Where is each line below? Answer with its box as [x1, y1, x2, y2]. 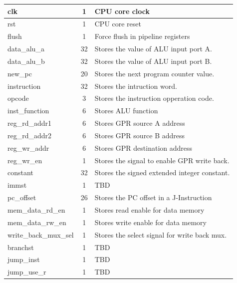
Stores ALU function [94, 105, 158, 116]
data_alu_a [7, 43, 44, 54]
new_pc [7, 68, 32, 78]
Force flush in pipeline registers [94, 31, 190, 41]
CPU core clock [94, 5, 150, 16]
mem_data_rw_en [7, 217, 66, 227]
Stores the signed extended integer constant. [94, 167, 230, 178]
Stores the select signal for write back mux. [94, 229, 227, 240]
